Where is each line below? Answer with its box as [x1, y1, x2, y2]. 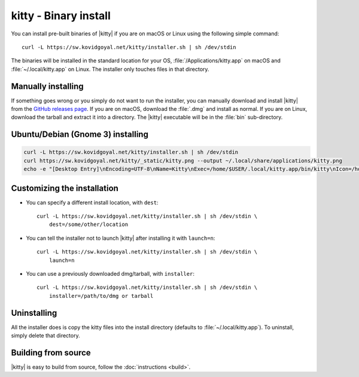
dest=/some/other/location [48, 221, 129, 228]
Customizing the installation [11, 183, 119, 193]
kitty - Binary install [11, 9, 111, 22]
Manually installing [11, 81, 84, 91]
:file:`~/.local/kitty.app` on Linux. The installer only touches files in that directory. [11, 65, 209, 73]
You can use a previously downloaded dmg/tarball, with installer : [26, 270, 194, 278]
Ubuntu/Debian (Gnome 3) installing [11, 129, 149, 140]
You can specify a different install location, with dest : [26, 198, 159, 206]
